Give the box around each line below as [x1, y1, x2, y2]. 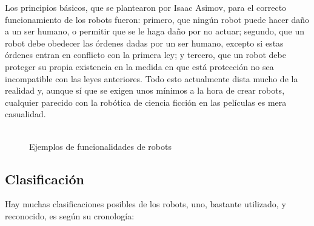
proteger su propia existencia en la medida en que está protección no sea [5, 60, 274, 73]
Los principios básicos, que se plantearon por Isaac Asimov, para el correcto [5, 1, 287, 13]
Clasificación [5, 169, 84, 188]
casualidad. [5, 108, 46, 120]
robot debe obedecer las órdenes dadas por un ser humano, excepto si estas [5, 36, 284, 49]
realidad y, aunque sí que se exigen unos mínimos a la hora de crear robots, [5, 84, 285, 97]
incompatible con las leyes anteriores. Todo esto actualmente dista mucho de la [5, 72, 298, 85]
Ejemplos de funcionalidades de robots [29, 140, 172, 152]
